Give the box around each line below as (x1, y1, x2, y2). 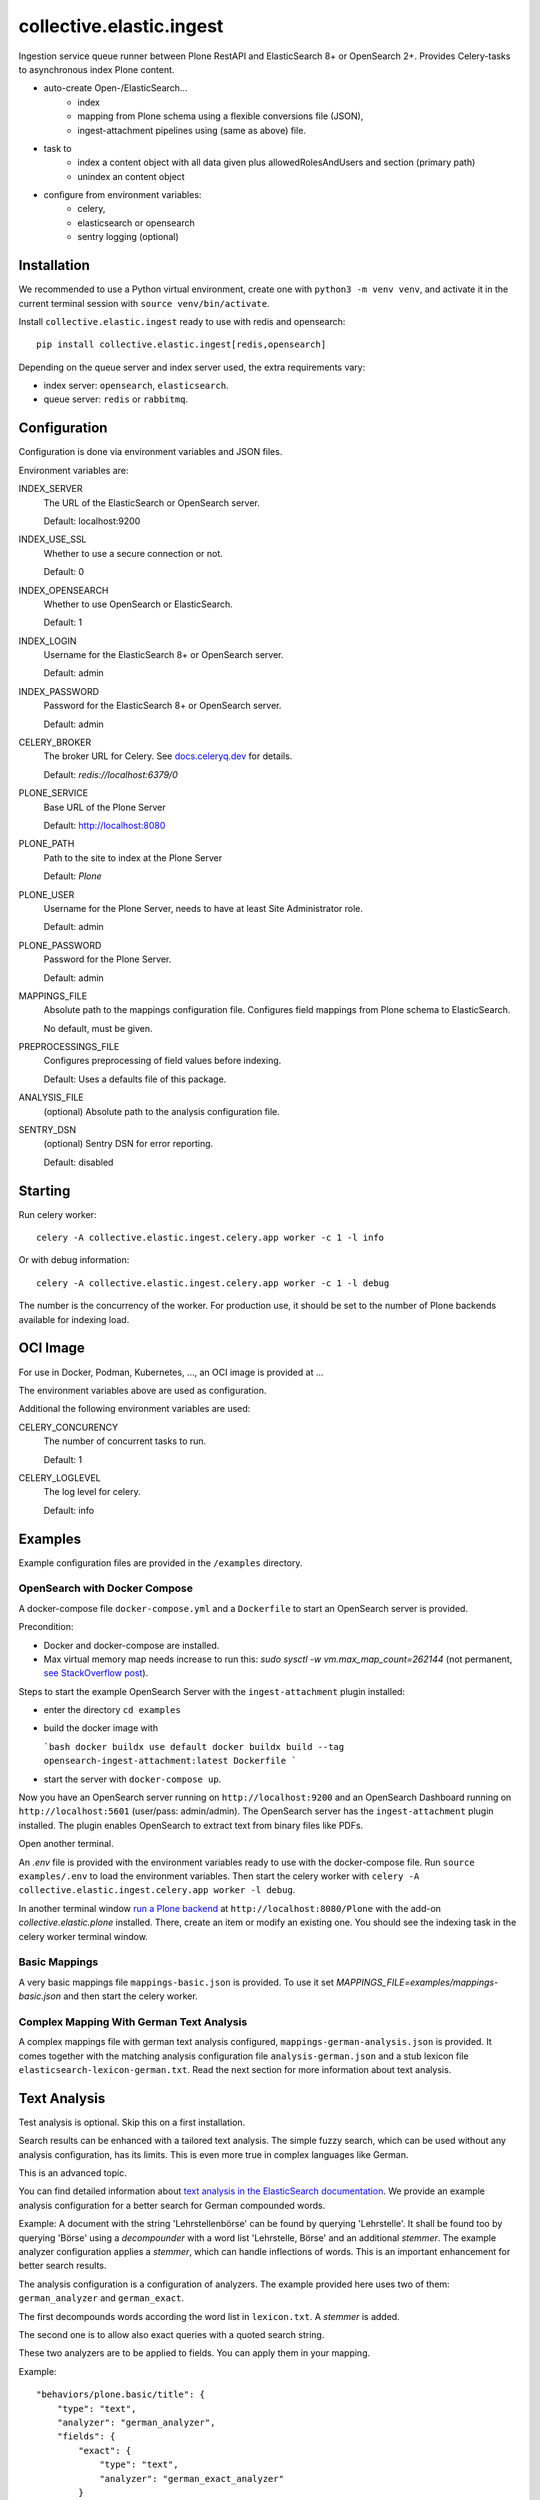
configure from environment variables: (43, 189, 202, 201)
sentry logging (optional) (77, 231, 179, 243)
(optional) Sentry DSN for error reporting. (43, 1138, 214, 1150)
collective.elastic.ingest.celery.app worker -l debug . (18, 1884, 296, 1896)
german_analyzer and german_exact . (18, 2292, 185, 2304)
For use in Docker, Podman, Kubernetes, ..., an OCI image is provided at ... (18, 1366, 324, 1378)
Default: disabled (43, 1156, 114, 1168)
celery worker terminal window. (18, 1930, 149, 1942)
